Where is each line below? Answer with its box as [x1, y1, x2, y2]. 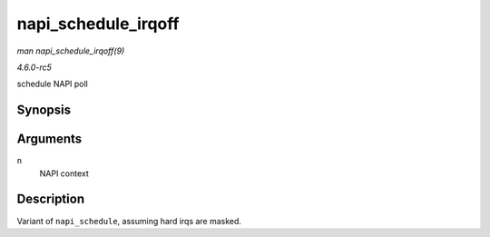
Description [16, 192, 85, 207]
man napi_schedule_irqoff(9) [16, 45, 125, 56]
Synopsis [16, 103, 72, 118]
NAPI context [39, 168, 90, 179]
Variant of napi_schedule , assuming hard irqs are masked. [16, 215, 242, 226]
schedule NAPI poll [16, 78, 88, 90]
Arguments [16, 132, 83, 147]
